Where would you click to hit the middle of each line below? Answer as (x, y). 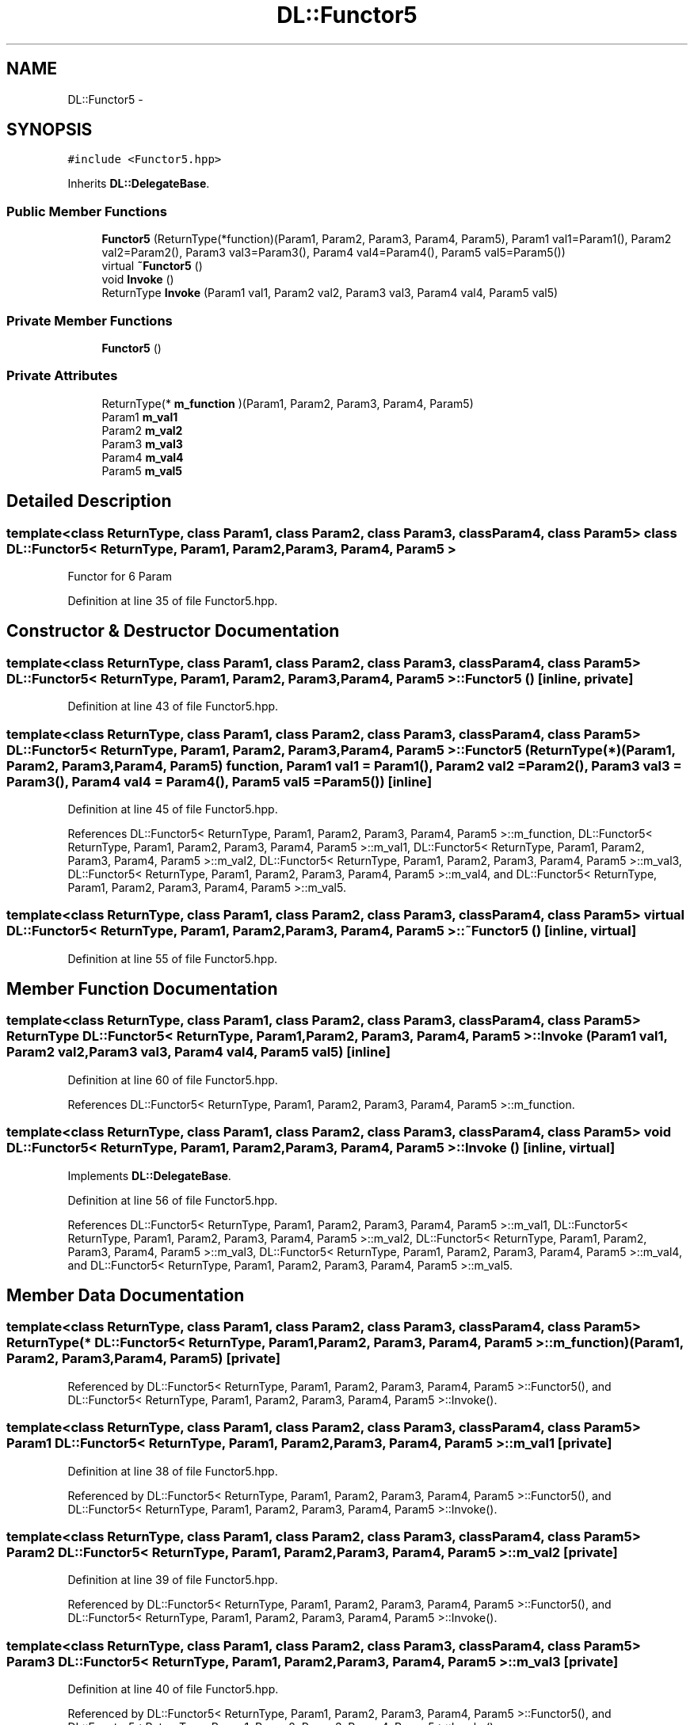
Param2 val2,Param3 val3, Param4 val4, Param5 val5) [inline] (198, 1052)
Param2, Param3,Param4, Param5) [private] (144, 1359)
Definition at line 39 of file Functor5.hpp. (173, 1580)
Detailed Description (89, 501)
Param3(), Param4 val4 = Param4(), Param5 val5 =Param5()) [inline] (219, 781)
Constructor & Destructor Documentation (173, 631)
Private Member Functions (90, 320)
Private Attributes (62, 376)
